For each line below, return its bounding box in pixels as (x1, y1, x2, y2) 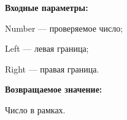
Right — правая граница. (5, 62, 99, 75)
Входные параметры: (5, 1, 88, 13)
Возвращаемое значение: (5, 83, 102, 96)
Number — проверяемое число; (5, 21, 123, 34)
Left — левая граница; (5, 42, 89, 55)
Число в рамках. (5, 103, 66, 116)
